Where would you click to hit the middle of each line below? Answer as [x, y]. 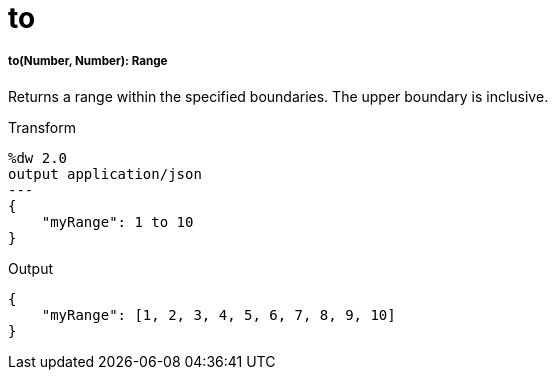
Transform [42, 127]
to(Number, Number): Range [88, 61]
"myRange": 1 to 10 [117, 221]
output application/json [105, 173]
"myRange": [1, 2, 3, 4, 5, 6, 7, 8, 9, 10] [218, 314]
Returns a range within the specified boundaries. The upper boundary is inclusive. [278, 96]
